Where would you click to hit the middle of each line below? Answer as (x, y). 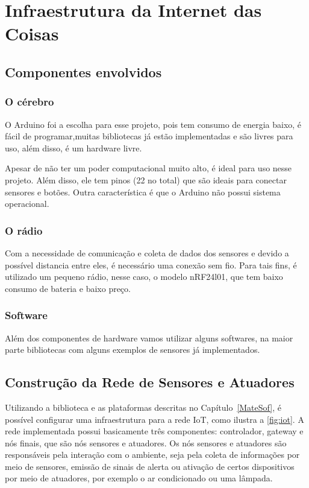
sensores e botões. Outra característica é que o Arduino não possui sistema (143, 192)
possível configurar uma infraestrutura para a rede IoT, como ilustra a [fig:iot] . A (154, 419)
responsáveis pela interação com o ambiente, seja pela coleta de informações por (152, 455)
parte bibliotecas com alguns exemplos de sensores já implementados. (133, 350)
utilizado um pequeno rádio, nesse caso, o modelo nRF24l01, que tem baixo (144, 277)
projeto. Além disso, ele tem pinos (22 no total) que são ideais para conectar (146, 179)
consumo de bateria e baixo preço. (68, 288)
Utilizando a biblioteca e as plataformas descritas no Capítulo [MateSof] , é (143, 407)
